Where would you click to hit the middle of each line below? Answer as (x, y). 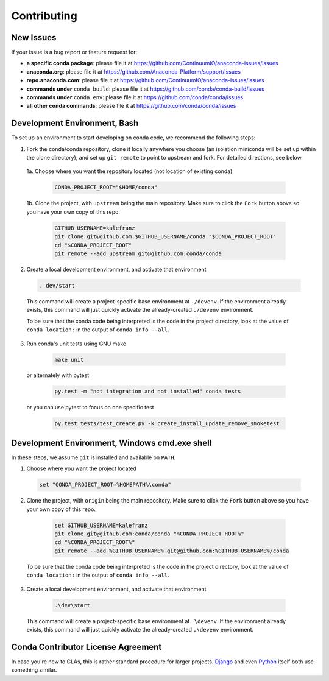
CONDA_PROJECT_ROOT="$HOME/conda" (106, 188)
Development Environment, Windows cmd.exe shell (111, 443)
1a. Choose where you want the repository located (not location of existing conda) (129, 171)
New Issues (34, 37)
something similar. (34, 670)
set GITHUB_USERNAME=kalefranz (101, 525)
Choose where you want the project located (82, 468)
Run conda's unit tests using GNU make (76, 344)
